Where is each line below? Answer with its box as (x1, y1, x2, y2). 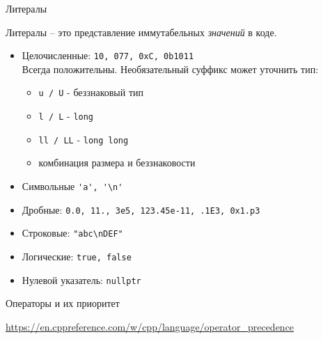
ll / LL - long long (38, 132, 129, 146)
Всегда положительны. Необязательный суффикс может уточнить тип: (22, 61, 319, 76)
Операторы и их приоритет (6, 296, 120, 310)
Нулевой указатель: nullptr (22, 272, 141, 287)
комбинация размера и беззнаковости (38, 155, 196, 170)
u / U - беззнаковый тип (38, 85, 144, 100)
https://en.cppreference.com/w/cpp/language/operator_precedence (6, 319, 294, 333)
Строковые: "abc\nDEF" (22, 226, 123, 240)
